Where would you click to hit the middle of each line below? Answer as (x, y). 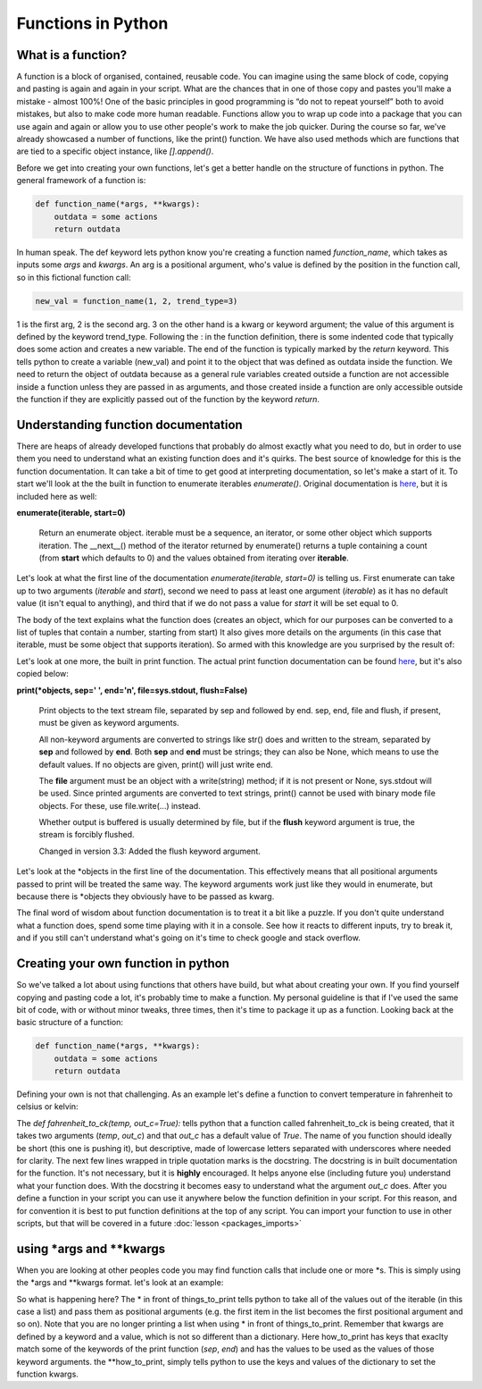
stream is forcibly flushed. (87, 835)
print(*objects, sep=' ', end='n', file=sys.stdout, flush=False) (132, 690)
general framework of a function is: (81, 181)
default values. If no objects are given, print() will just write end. (156, 764)
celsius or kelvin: (48, 1107)
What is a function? (72, 55)
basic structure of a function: (70, 1023)
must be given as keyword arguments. (109, 723)
